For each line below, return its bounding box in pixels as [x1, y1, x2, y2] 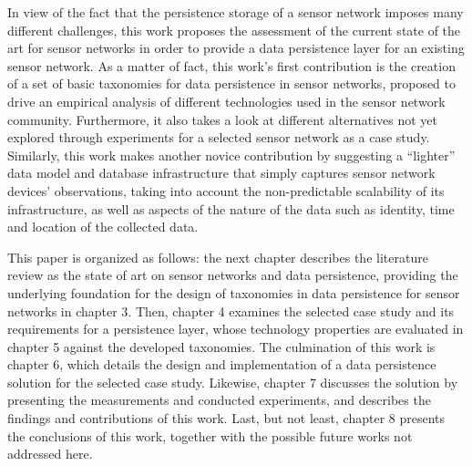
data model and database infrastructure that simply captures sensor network [7, 163, 436, 182]
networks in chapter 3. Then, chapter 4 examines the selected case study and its [7, 301, 455, 320]
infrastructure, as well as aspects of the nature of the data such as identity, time [7, 199, 455, 218]
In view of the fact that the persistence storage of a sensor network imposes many [7, 3, 464, 21]
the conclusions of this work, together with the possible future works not [7, 426, 413, 445]
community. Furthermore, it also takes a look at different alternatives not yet [7, 109, 437, 129]
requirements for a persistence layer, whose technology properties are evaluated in [7, 319, 464, 338]
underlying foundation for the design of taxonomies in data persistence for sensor [7, 283, 460, 302]
